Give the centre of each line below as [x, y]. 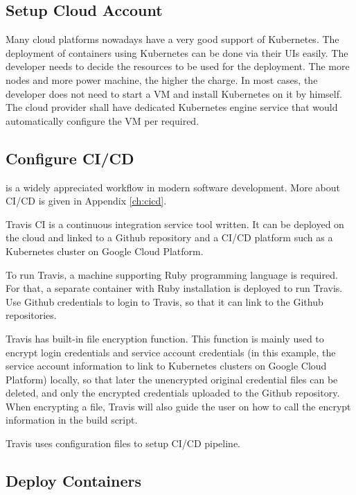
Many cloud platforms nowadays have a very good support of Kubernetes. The [172, 39]
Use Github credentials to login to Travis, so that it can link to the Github [164, 301]
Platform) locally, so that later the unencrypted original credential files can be [172, 379]
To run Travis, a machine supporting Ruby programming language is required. [172, 274]
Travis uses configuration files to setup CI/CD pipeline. [123, 443]
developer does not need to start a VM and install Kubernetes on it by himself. [174, 93]
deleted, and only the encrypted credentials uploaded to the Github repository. [173, 393]
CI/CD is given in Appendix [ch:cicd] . [86, 201]
